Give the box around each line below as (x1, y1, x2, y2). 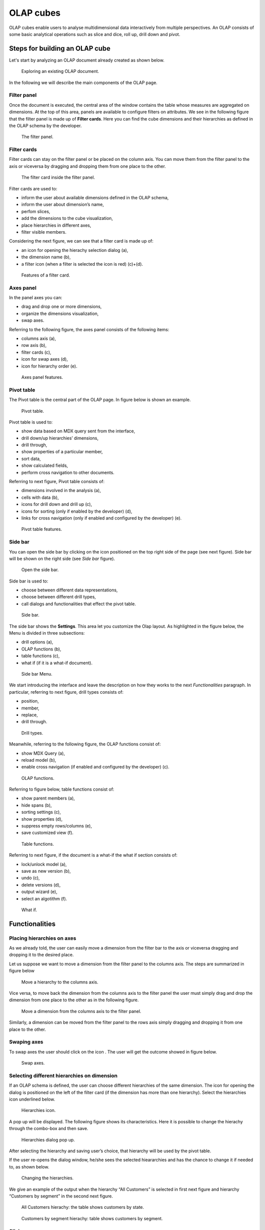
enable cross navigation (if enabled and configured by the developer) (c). (21, 764, 169, 770)
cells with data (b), (21, 494, 59, 500)
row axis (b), (21, 342, 47, 348)
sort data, (21, 456, 41, 461)
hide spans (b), (21, 802, 52, 808)
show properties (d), (21, 816, 63, 822)
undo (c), (21, 875, 40, 881)
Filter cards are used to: (9, 185, 57, 191)
